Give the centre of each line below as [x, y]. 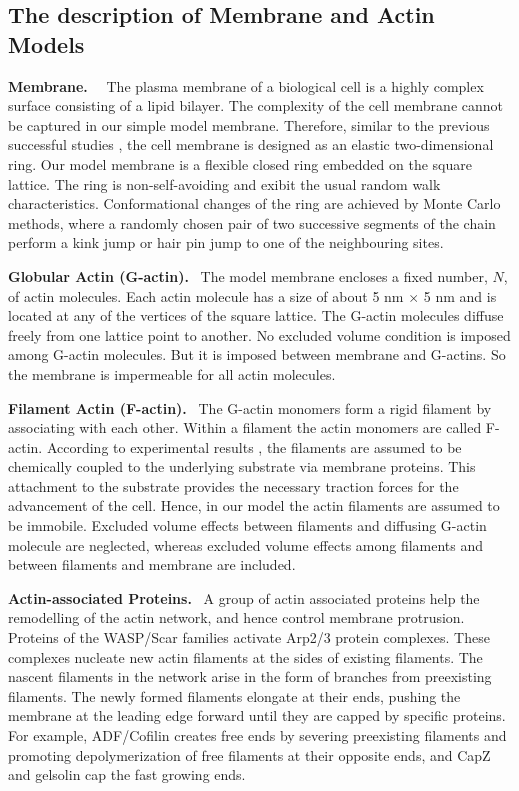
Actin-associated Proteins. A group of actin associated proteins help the [244, 597]
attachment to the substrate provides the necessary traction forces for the [233, 485]
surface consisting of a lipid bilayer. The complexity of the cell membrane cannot [255, 105]
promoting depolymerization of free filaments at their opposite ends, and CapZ [249, 754]
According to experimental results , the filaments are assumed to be [254, 446]
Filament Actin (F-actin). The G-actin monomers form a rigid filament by [250, 407]
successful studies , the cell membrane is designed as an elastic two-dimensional [251, 144]
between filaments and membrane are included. [152, 564]
